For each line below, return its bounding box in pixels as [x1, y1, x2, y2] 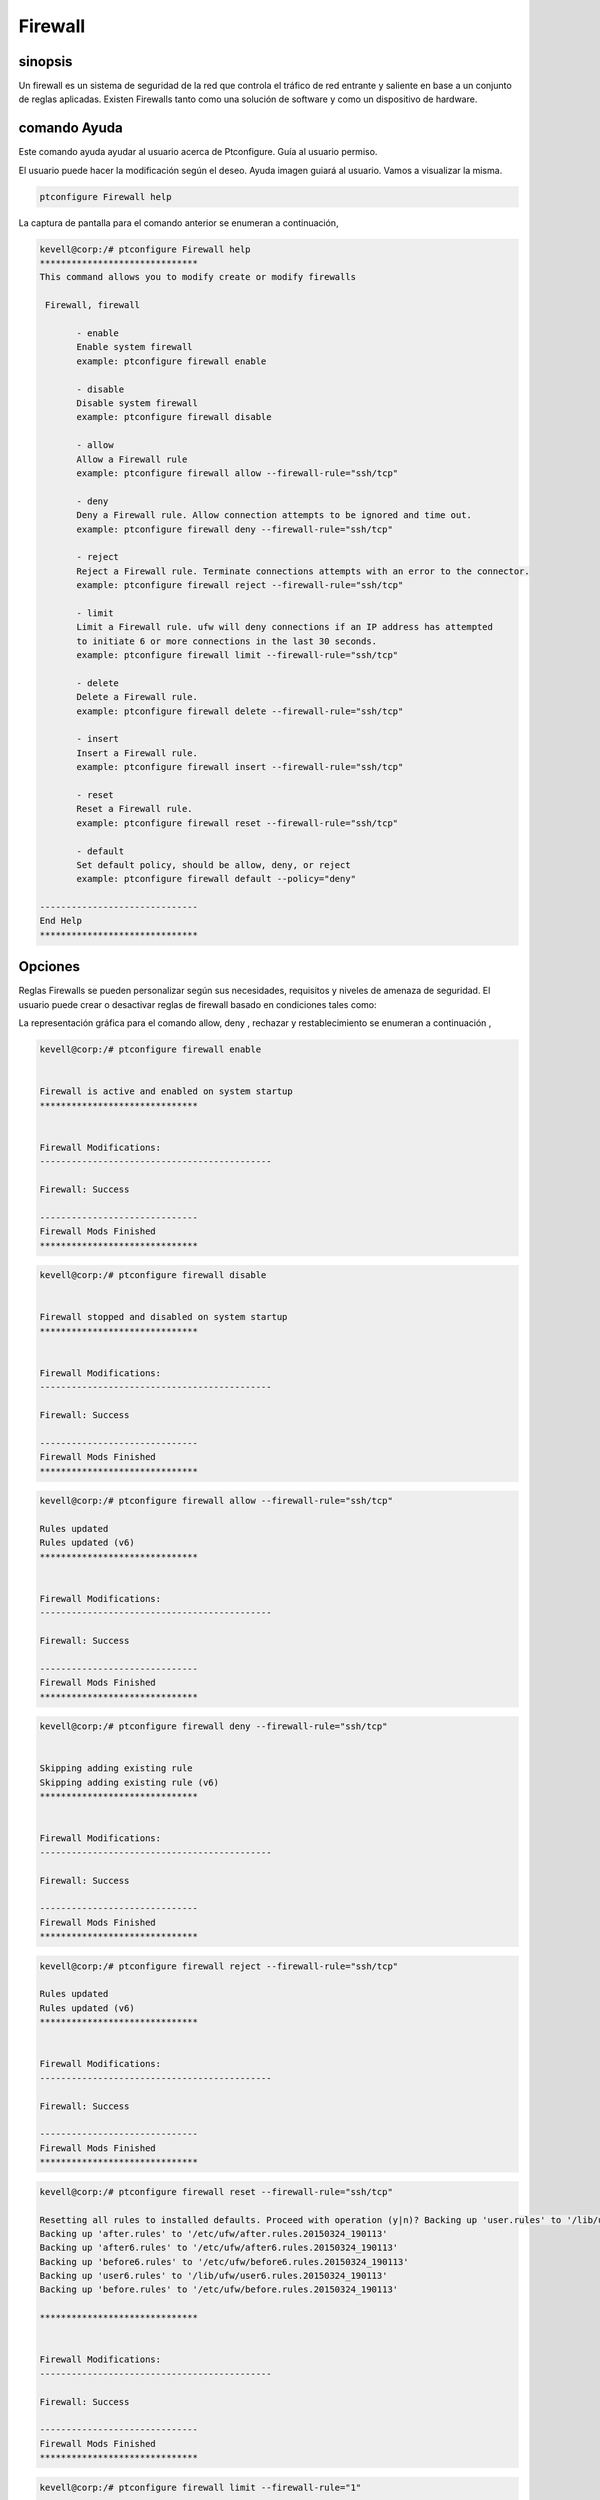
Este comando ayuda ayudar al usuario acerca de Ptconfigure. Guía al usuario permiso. [18, 146, 378, 158]
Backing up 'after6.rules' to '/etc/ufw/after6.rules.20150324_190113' [39, 2242, 399, 2254]
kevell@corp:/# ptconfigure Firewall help [39, 243, 251, 255]
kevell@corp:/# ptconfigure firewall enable [39, 1044, 262, 1055]
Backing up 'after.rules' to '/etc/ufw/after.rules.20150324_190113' [39, 2228, 388, 2239]
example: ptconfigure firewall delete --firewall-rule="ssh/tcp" [76, 705, 404, 717]
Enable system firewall [76, 341, 194, 353]
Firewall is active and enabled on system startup [39, 1086, 294, 1097]
